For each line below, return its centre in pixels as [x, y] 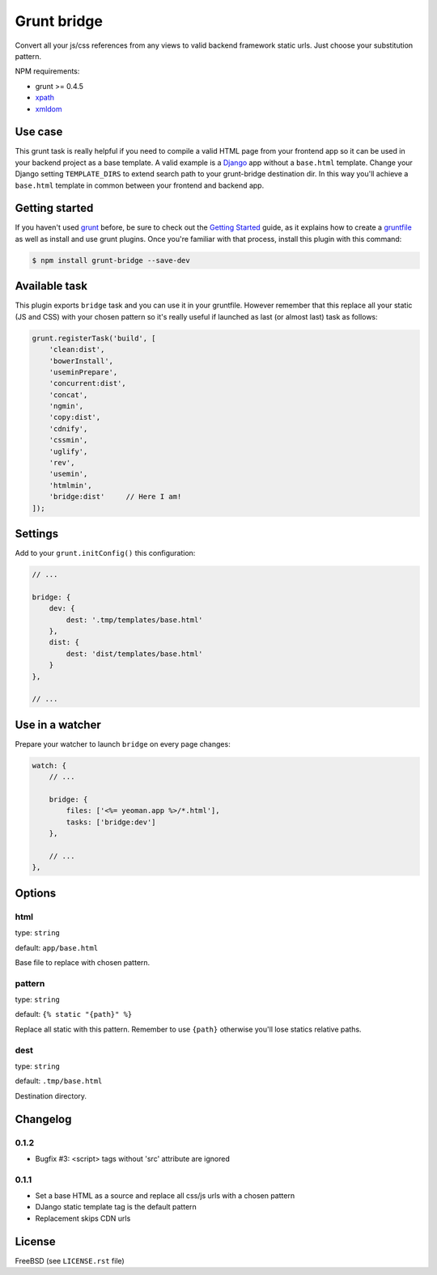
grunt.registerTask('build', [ [94, 338]
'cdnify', [68, 428]
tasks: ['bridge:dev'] [111, 822]
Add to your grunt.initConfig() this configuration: [105, 553]
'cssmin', [68, 440]
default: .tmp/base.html [59, 1081]
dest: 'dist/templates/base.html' [134, 654]
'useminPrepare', [83, 372]
